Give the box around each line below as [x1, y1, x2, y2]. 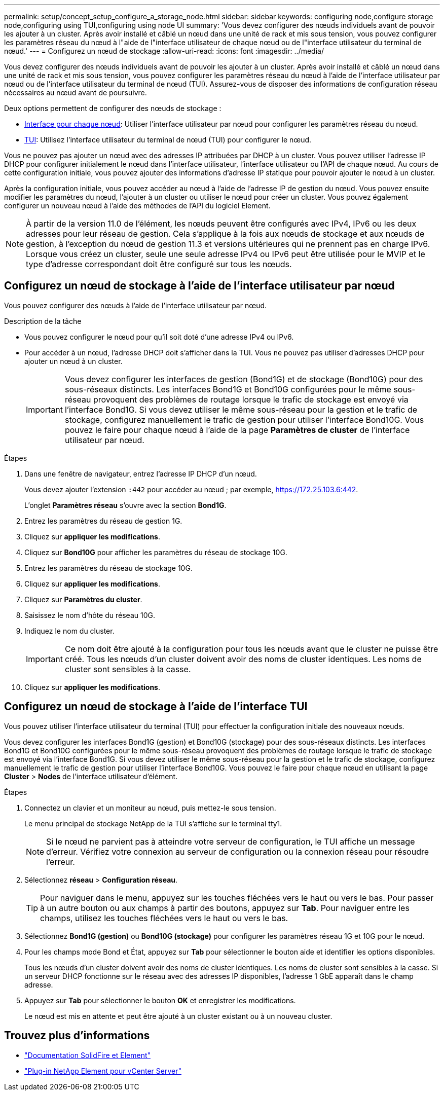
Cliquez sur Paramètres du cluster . [24, 595, 142, 604]
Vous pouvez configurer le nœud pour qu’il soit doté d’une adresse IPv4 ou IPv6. [24, 332, 294, 341]
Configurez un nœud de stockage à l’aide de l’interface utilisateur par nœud [4, 279, 395, 293]
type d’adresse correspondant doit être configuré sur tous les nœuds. [26, 259, 292, 269]
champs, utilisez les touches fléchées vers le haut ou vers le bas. [40, 912, 288, 923]
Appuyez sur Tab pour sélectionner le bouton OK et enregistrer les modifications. [24, 996, 296, 1005]
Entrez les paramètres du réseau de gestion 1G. [24, 516, 182, 525]
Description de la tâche [4, 316, 82, 325]
